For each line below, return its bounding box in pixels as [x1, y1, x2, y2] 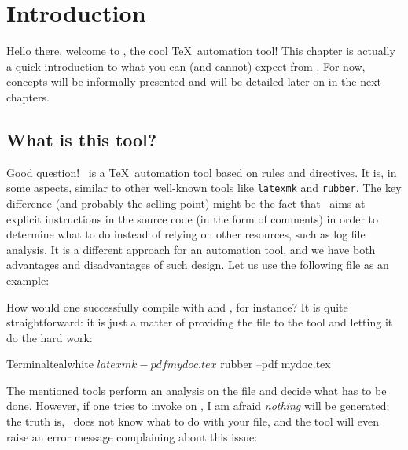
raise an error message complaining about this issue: [6, 428, 258, 444]
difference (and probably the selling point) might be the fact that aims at [6, 194, 366, 211]
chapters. [6, 88, 50, 105]
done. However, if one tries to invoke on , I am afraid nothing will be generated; [6, 397, 390, 414]
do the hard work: [6, 329, 93, 345]
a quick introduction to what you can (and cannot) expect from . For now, [6, 57, 366, 74]
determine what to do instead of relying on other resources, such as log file [6, 226, 366, 242]
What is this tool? [6, 127, 157, 151]
